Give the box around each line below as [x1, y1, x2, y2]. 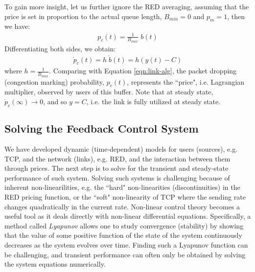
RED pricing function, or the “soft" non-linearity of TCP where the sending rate [4, 192, 246, 202]
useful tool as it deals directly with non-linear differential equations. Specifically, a [4, 211, 251, 221]
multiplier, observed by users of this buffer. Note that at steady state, [4, 87, 213, 97]
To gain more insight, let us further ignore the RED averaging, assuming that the [4, 1, 249, 11]
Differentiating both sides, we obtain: [4, 43, 116, 53]
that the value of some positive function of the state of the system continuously [4, 230, 242, 240]
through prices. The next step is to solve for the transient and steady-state [4, 163, 229, 173]
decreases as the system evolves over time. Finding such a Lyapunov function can [4, 239, 248, 249]
